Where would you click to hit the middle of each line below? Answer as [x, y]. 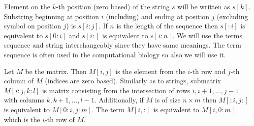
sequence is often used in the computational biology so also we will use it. [115, 54]
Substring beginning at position [52, 16]
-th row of [60, 119]
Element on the [27, 6]
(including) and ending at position [158, 16]
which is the [22, 119]
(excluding [232, 16]
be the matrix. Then [56, 71]
